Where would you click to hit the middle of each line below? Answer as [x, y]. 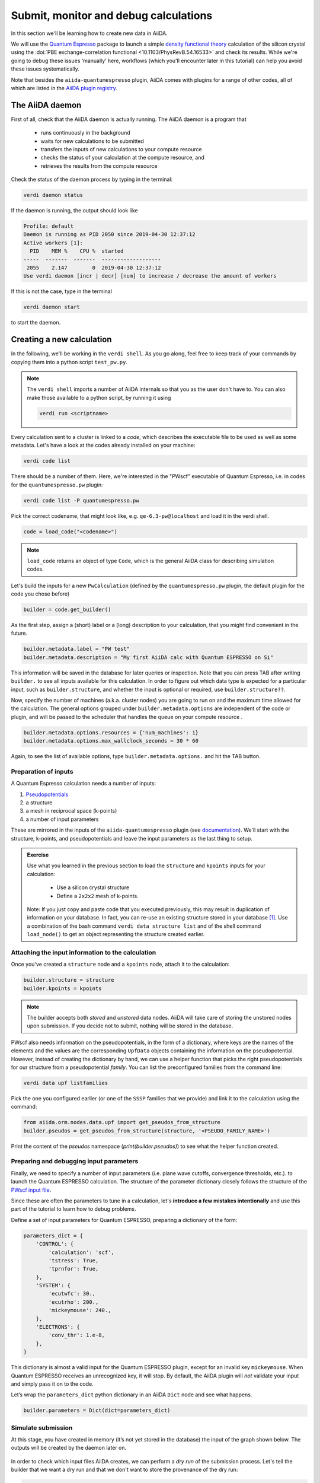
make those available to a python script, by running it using [99, 397]
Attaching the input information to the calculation [84, 952]
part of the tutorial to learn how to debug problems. [73, 1209]
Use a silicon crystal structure [93, 887]
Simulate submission [42, 1428]
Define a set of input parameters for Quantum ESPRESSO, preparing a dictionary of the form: [124, 1220]
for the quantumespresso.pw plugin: [57, 485]
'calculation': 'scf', [81, 1252]
